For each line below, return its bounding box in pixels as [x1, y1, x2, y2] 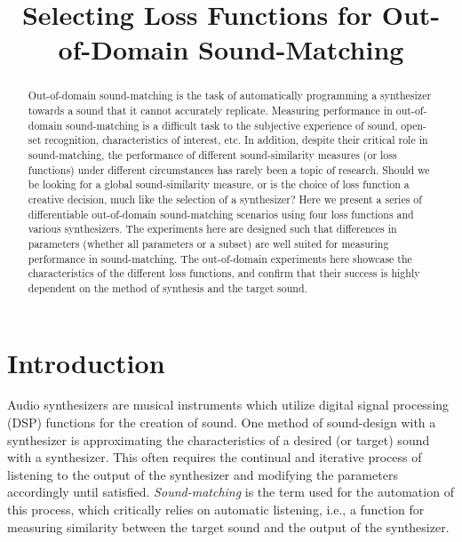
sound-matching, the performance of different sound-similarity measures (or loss [28, 147, 397, 162]
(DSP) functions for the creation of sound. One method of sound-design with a [7, 413, 436, 432]
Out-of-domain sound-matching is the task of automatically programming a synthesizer [28, 88, 432, 103]
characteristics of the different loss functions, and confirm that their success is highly [28, 266, 420, 281]
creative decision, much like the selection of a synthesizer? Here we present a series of [28, 191, 422, 206]
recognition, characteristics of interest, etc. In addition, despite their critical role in [44, 132, 428, 147]
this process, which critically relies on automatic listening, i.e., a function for [7, 500, 425, 519]
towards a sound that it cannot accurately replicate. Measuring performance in [28, 103, 393, 118]
